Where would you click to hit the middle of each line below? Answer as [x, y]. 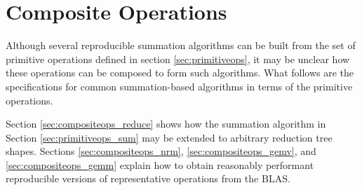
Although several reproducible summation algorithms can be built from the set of [181, 45]
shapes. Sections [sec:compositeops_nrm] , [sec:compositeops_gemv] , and [161, 151]
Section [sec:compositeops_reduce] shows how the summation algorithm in [166, 124]
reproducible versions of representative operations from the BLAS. [148, 178]
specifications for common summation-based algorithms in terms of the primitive [179, 86]
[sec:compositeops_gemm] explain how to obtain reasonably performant [160, 164]
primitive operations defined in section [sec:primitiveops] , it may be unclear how [178, 59]
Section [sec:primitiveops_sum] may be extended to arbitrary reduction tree [169, 137]
